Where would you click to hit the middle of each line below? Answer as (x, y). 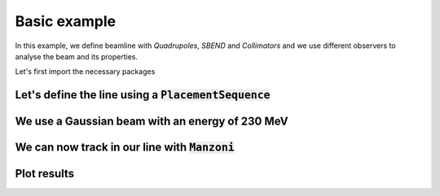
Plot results (45, 174)
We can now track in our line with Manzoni (125, 148)
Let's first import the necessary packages (85, 72)
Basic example (66, 21)
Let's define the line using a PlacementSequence (143, 95)
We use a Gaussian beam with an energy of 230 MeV (152, 122)
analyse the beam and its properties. (77, 56)
